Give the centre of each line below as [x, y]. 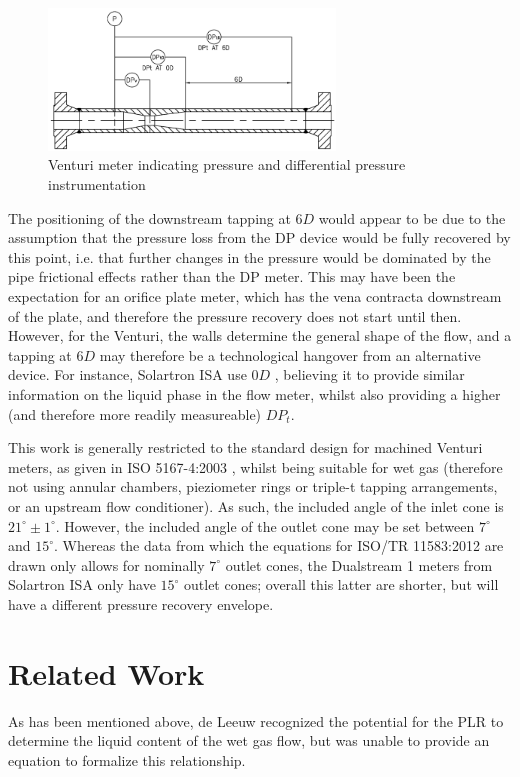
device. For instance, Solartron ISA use [127, 374]
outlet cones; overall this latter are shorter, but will [341, 584]
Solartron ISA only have [82, 584]
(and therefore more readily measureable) [135, 413]
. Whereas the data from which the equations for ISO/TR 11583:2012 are [279, 545]
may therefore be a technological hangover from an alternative [290, 354]
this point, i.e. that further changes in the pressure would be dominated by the [249, 256]
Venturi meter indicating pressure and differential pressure [227, 164]
